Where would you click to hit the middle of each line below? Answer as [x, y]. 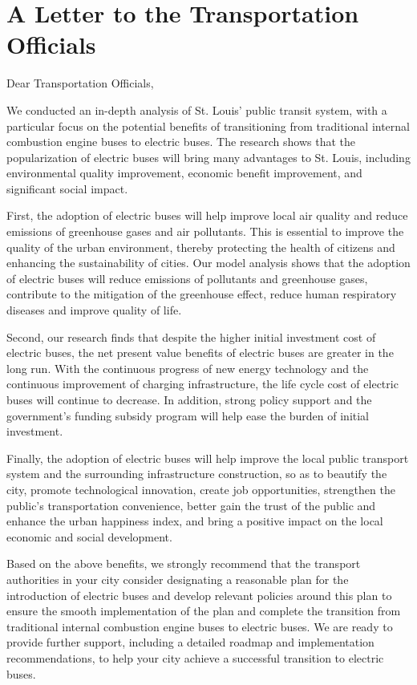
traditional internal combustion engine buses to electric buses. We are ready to [200, 626]
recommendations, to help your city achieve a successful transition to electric [195, 657]
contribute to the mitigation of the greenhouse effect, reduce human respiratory [202, 294]
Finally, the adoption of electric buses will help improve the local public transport [208, 458]
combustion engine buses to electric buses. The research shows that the [181, 142]
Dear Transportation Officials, [80, 83]
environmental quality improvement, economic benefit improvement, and [184, 173]
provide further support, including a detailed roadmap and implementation [190, 642]
